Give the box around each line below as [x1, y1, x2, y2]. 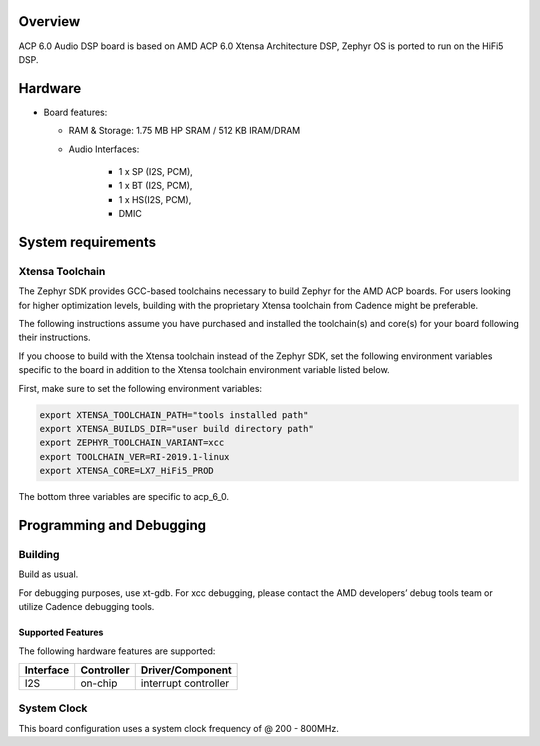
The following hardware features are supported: [18, 645, 216, 657]
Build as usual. [18, 568, 79, 580]
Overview [18, 13, 81, 30]
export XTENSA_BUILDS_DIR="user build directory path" [39, 423, 314, 435]
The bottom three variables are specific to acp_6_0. [18, 491, 230, 503]
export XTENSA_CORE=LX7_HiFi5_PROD [39, 465, 214, 477]
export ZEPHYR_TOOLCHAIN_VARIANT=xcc [39, 437, 225, 449]
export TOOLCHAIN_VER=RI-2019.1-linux [39, 451, 230, 462]
